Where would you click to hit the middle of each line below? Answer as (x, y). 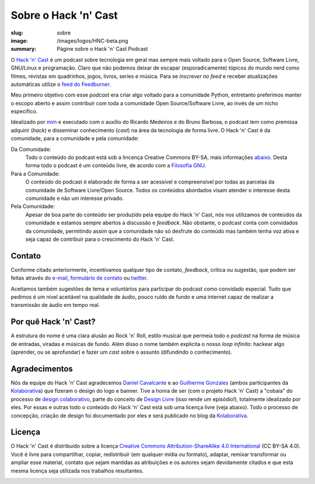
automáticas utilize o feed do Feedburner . (61, 84)
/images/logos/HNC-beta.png (92, 40)
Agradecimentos (42, 369)
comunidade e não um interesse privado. (75, 198)
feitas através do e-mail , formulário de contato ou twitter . (79, 278)
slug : (17, 33)
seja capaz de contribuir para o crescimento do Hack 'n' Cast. (100, 239)
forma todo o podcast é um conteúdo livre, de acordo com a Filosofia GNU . (116, 165)
